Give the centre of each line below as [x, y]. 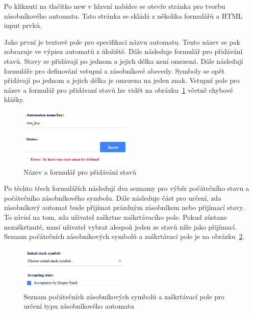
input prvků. [23, 25]
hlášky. [14, 99]
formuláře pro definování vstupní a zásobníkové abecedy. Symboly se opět [114, 70]
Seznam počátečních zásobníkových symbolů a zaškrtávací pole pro [124, 296]
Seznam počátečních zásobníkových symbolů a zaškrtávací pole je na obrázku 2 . [124, 236]
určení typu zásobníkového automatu [79, 306]
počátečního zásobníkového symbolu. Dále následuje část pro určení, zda [113, 197]
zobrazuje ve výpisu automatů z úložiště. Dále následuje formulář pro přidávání [123, 51]
